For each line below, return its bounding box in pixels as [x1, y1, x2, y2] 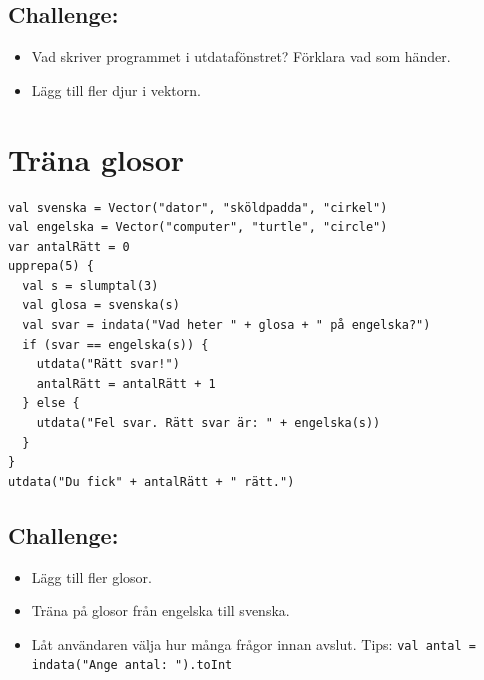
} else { [22, 396, 80, 411]
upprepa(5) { [8, 259, 94, 274]
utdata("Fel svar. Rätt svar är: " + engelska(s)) [36, 416, 381, 431]
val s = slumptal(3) [22, 278, 159, 293]
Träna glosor [8, 138, 185, 179]
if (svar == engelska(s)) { [22, 337, 209, 352]
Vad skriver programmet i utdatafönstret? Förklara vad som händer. [31, 46, 451, 67]
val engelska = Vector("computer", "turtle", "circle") [8, 220, 388, 235]
